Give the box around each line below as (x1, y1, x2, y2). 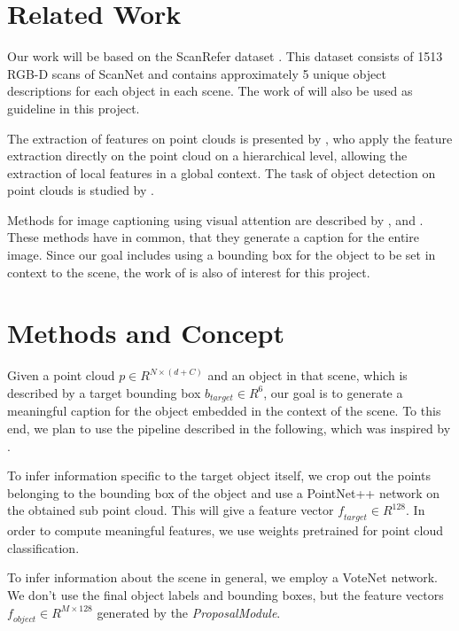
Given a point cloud (7, 366, 115, 385)
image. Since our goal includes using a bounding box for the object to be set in (7, 245, 436, 264)
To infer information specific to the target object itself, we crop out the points (7, 466, 431, 485)
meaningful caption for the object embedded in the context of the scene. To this (7, 401, 441, 420)
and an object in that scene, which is (207, 366, 408, 385)
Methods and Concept (7, 315, 284, 351)
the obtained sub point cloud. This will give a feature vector (7, 501, 334, 519)
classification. (7, 538, 80, 557)
